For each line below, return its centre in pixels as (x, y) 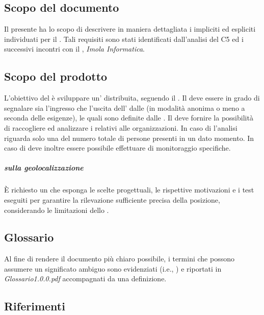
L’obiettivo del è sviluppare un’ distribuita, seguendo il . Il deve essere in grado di (132, 98)
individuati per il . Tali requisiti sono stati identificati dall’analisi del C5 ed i (124, 39)
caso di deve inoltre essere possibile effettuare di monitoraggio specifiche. (117, 148)
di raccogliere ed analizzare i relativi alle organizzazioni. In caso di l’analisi (121, 127)
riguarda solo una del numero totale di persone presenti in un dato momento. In (129, 138)
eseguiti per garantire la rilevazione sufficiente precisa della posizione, (112, 199)
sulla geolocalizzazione (44, 168)
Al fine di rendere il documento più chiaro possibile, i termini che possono (119, 259)
